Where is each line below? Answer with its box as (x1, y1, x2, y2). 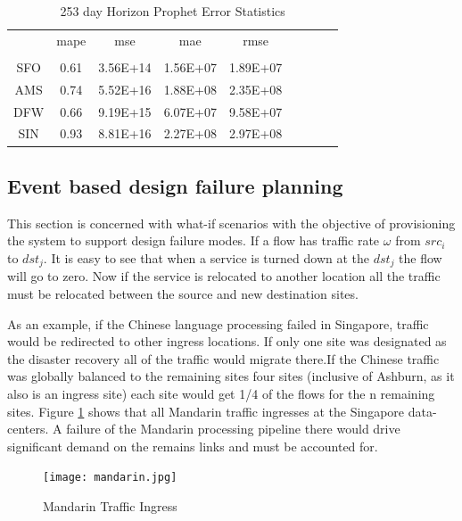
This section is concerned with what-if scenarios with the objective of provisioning (7, 213, 456, 232)
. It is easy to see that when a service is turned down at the (43, 248, 370, 267)
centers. (7, 419, 49, 438)
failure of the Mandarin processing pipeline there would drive (66, 419, 400, 438)
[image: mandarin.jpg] (43, 471, 177, 484)
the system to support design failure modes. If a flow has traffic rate (7, 231, 380, 250)
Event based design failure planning (7, 171, 343, 199)
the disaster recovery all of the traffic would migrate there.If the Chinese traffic (7, 349, 440, 368)
